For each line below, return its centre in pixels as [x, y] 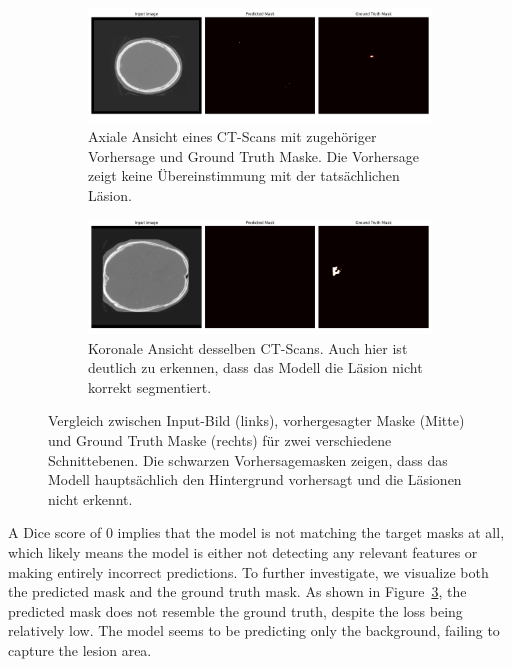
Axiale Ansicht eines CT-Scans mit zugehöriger [232, 136]
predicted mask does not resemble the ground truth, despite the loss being [235, 610]
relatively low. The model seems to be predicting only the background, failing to [254, 630]
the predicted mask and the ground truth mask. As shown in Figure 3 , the [237, 591]
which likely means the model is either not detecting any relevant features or [243, 552]
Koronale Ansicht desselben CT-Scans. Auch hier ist [248, 347]
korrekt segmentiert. [150, 386]
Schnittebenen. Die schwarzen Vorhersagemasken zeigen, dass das [248, 459]
